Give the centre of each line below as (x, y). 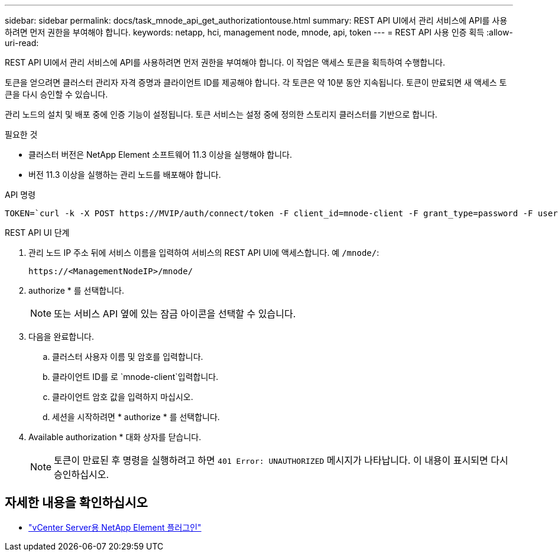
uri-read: (22, 43)
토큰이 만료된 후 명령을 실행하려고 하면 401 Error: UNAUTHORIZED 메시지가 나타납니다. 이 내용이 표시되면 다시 (281, 460)
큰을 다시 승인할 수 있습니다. (56, 94)
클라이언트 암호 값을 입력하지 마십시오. (123, 397)
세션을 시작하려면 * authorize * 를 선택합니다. (136, 417)
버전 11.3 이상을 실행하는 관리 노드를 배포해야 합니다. (125, 175)
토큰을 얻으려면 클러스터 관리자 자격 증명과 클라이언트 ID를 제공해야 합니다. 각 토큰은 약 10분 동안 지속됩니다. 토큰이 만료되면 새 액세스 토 (256, 82)
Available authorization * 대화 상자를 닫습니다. (115, 437)
